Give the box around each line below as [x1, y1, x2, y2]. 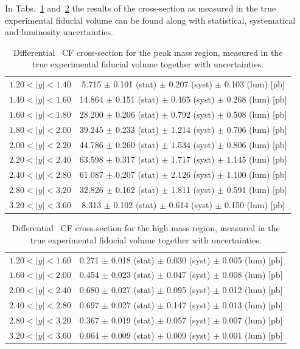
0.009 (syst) [167, 328, 211, 341]
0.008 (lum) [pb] [222, 268, 283, 281]
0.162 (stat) [115, 183, 159, 196]
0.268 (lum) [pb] [226, 93, 287, 106]
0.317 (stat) [115, 153, 159, 166]
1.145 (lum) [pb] [226, 153, 287, 166]
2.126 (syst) [171, 168, 215, 181]
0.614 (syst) [169, 198, 212, 211]
